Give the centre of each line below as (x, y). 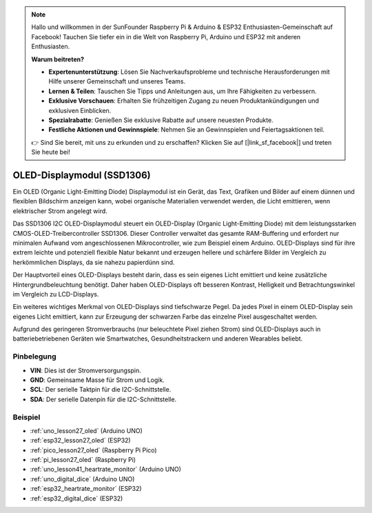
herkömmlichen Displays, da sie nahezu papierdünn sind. (94, 262)
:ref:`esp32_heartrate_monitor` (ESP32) (86, 489)
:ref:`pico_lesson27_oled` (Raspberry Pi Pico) (94, 450)
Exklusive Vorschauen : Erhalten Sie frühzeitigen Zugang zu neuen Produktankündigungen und (184, 101)
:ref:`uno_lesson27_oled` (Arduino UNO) (86, 430)
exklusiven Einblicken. (80, 110)
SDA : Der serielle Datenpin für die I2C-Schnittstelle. (103, 399)
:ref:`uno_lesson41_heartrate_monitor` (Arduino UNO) (106, 470)
